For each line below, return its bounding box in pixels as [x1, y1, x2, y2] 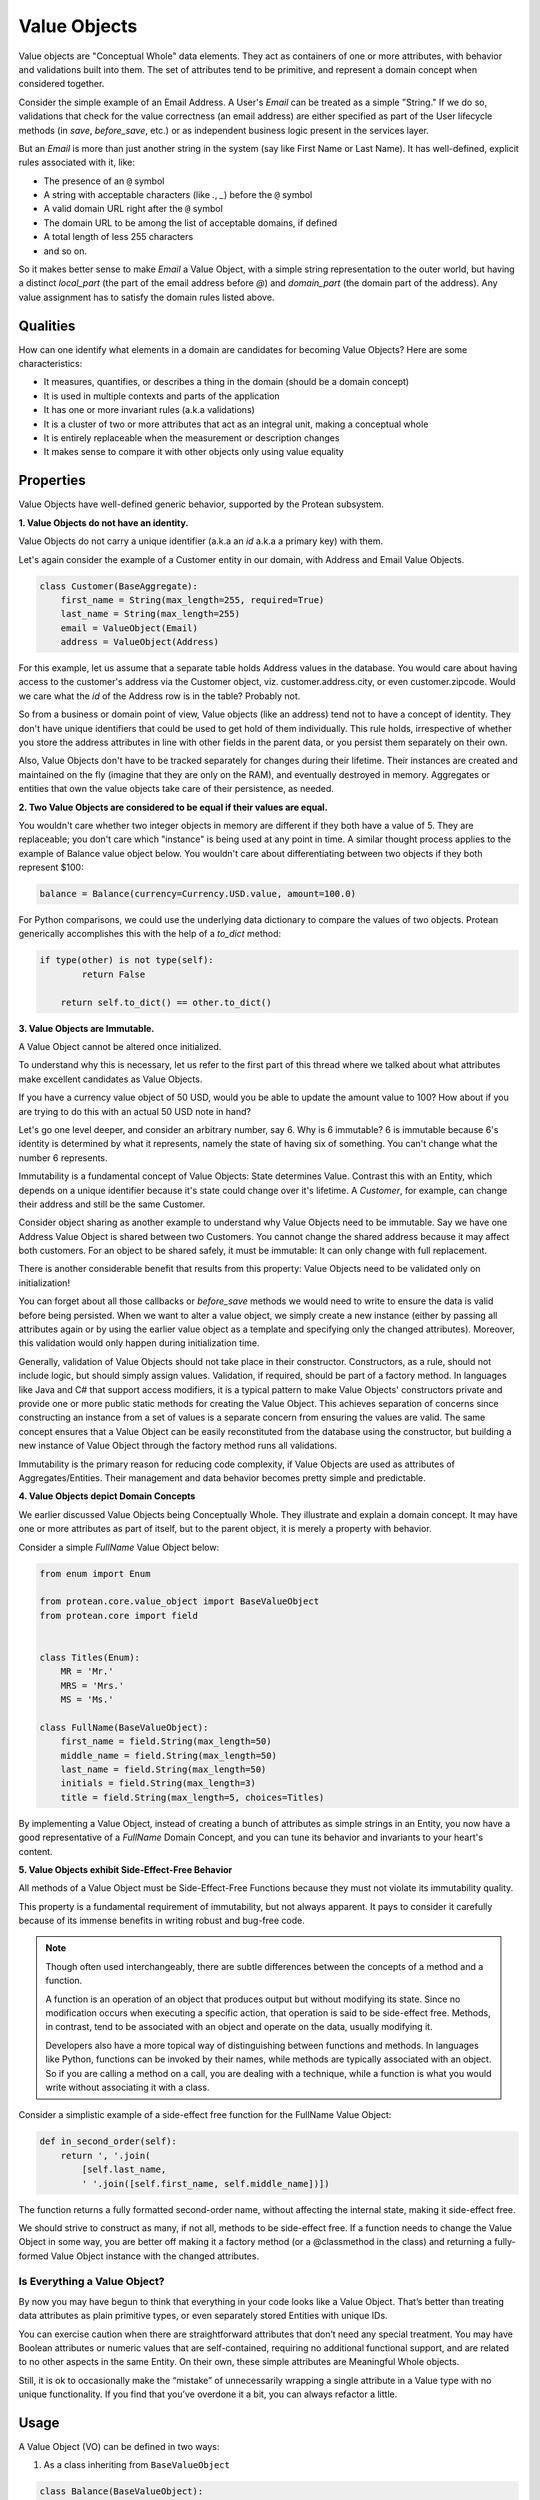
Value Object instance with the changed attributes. [50, 2250, 260, 2262]
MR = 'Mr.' [60, 1666, 114, 1677]
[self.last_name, [81, 2164, 167, 2175]
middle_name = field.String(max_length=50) [60, 1750, 277, 1761]
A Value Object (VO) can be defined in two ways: [18, 2441, 220, 2453]
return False [81, 968, 146, 980]
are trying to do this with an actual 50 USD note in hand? [18, 1105, 252, 1117]
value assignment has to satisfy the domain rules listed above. [18, 291, 275, 303]
